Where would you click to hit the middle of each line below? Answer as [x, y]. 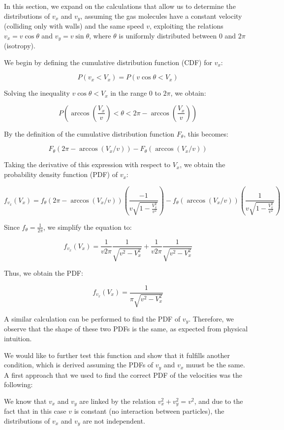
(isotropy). [20, 46]
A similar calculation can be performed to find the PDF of [92, 319]
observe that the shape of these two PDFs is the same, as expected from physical [126, 329]
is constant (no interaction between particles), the [149, 411]
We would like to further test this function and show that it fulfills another [117, 355]
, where [100, 35]
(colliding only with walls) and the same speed [74, 26]
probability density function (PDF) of [61, 174]
